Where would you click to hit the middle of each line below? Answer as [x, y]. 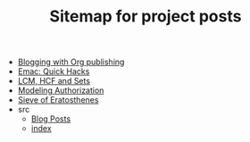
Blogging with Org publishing [71, 62]
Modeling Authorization [61, 90]
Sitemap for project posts [146, 17]
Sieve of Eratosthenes [58, 100]
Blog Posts [51, 119]
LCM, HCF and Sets [54, 81]
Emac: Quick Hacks [54, 71]
